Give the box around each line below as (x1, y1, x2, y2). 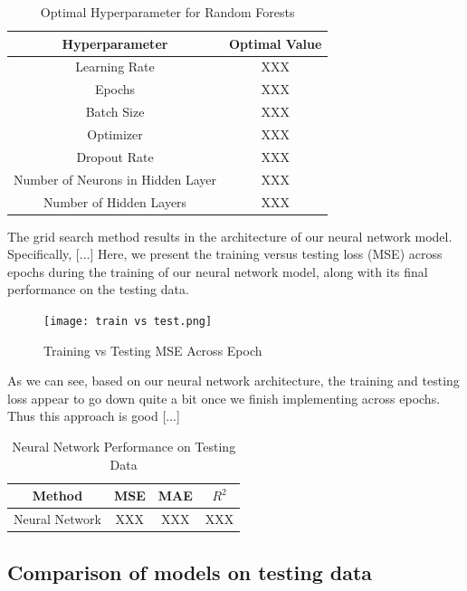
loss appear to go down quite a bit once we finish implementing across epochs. (7, 388, 441, 407)
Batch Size (85, 102, 145, 121)
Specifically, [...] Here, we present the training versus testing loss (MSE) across (7, 244, 443, 263)
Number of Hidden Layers (43, 192, 187, 211)
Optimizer (87, 124, 143, 143)
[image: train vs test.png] (43, 314, 213, 328)
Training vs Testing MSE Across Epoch (43, 340, 262, 359)
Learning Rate (75, 57, 155, 76)
